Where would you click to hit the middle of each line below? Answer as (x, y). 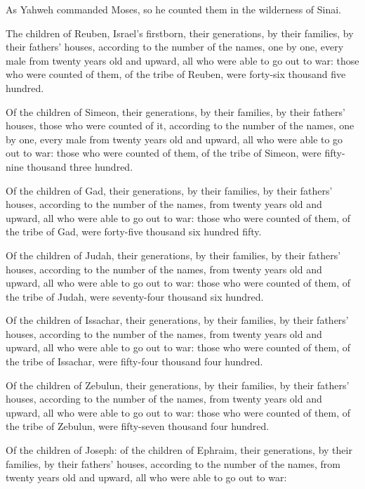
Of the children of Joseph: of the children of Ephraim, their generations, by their (179, 450)
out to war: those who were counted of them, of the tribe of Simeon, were (164, 153)
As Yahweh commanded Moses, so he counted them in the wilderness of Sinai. (174, 9)
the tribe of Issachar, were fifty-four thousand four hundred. (134, 361)
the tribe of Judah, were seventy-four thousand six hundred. (135, 296)
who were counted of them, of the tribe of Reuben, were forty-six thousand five (176, 74)
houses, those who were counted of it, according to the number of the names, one (180, 125)
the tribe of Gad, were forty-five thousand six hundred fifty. (134, 232)
